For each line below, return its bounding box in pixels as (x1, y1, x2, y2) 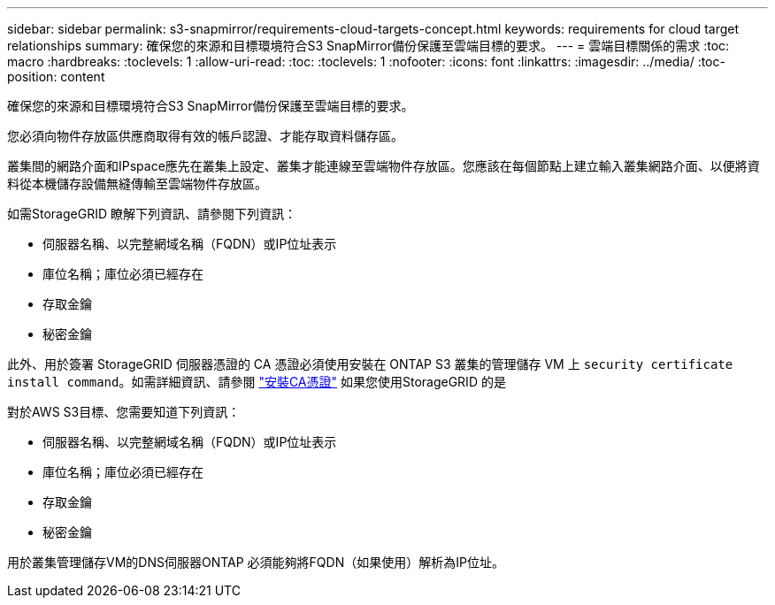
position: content (7, 69, 105, 84)
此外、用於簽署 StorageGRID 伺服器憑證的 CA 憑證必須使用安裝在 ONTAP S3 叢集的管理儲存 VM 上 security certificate (7, 356, 733, 371)
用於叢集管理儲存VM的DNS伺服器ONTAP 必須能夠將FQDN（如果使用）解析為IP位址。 (7, 555, 504, 570)
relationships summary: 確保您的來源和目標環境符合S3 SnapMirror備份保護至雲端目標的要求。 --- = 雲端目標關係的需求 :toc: (7, 38, 730, 53)
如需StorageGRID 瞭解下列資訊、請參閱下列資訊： (7, 206, 296, 221)
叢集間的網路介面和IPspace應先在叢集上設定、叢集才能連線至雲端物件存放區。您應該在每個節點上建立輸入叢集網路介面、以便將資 (7, 158, 760, 173)
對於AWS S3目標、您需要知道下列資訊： (7, 404, 241, 419)
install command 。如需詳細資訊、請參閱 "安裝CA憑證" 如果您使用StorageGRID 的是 (7, 374, 506, 389)
